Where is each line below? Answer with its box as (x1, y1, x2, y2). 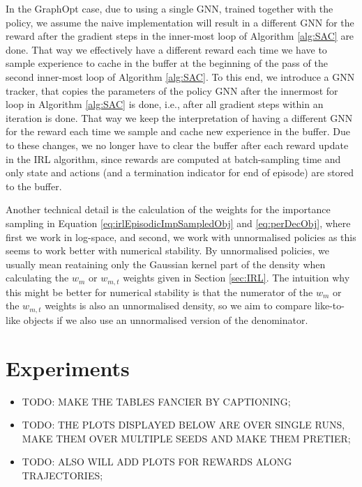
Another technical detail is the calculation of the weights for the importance (6, 202, 331, 217)
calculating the (6, 270, 69, 285)
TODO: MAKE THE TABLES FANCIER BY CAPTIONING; (22, 394, 291, 408)
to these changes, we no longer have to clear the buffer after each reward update (6, 137, 349, 152)
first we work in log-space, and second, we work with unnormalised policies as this (6, 229, 356, 244)
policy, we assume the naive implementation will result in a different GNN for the (6, 15, 354, 29)
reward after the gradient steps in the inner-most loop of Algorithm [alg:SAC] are (6, 29, 354, 43)
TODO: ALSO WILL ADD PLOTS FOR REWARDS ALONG (22, 454, 292, 469)
